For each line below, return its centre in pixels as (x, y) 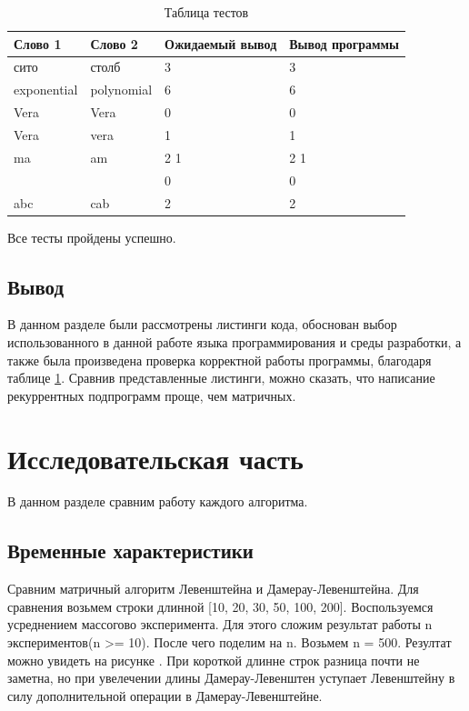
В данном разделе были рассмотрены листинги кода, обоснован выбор (202, 324)
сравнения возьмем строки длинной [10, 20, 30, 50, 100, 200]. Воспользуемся (220, 606)
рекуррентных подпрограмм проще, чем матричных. (152, 395)
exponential (46, 90)
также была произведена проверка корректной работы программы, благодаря (220, 360)
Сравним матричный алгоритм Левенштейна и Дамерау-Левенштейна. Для (213, 589)
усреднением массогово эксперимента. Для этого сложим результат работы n (220, 624)
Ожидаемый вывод (221, 43)
